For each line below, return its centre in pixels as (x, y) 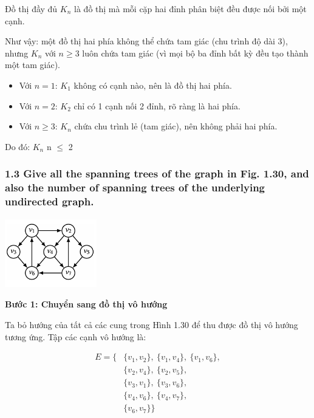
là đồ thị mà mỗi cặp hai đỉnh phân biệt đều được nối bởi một (190, 9)
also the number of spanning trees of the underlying (135, 187)
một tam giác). (32, 65)
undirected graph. (49, 201)
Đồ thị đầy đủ (31, 9)
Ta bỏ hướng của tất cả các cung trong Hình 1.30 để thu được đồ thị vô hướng (152, 324)
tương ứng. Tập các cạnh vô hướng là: (76, 336)
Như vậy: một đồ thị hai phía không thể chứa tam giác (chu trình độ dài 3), (146, 41)
